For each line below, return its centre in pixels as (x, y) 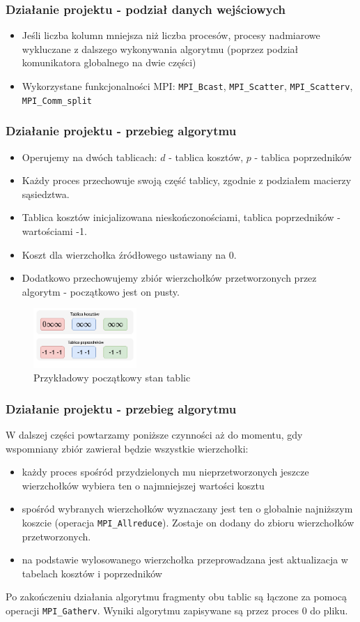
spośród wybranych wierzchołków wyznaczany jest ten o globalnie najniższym (187, 509)
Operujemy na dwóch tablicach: (89, 157)
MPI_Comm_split (57, 101)
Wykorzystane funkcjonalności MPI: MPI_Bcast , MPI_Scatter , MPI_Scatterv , (187, 86)
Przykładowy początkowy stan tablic (112, 378)
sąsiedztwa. (46, 194)
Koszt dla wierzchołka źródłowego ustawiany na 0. (129, 254)
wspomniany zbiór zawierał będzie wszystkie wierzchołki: (127, 448)
